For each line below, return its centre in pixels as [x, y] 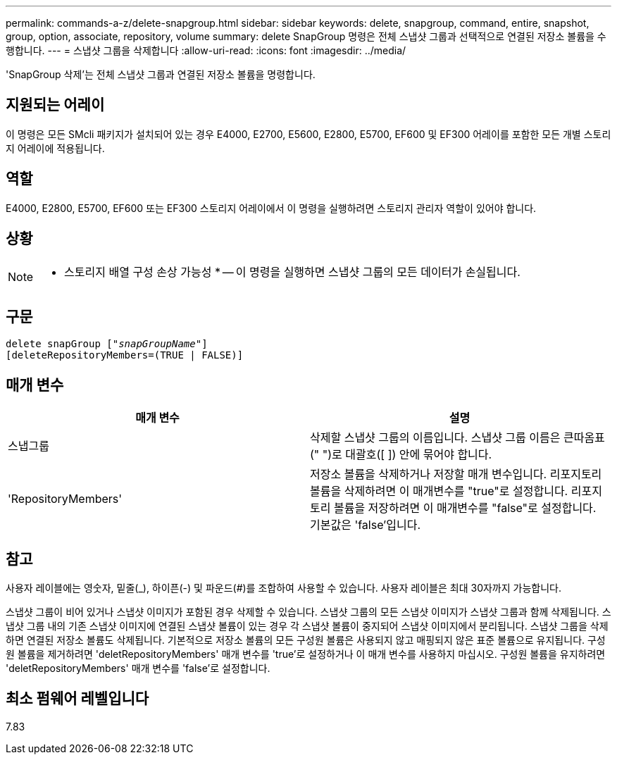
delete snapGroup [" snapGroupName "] [107, 344]
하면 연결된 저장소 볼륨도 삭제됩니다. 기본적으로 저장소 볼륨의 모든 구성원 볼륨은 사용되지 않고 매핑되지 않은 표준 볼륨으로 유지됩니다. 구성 [306, 640]
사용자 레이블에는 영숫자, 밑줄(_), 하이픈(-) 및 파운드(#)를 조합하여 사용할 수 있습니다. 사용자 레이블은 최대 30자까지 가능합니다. [284, 588]
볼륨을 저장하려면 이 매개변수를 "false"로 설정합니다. [465, 508]
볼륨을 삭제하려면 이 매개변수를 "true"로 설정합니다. [439, 491]
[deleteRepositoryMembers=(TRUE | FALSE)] [125, 355]
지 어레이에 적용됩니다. [55, 148]
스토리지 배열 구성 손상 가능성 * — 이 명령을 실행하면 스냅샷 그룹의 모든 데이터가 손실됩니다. [292, 272]
